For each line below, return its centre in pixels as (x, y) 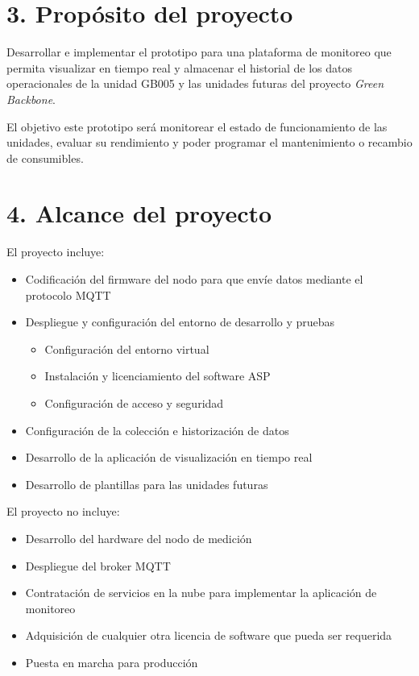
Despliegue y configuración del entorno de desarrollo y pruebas (180, 322)
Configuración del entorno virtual (127, 348)
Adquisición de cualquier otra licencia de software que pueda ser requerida (209, 635)
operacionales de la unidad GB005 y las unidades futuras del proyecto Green (195, 83)
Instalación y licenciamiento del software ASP (158, 376)
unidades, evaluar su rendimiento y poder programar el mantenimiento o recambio (209, 142)
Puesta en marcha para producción (112, 662)
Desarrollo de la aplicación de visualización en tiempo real (169, 457)
